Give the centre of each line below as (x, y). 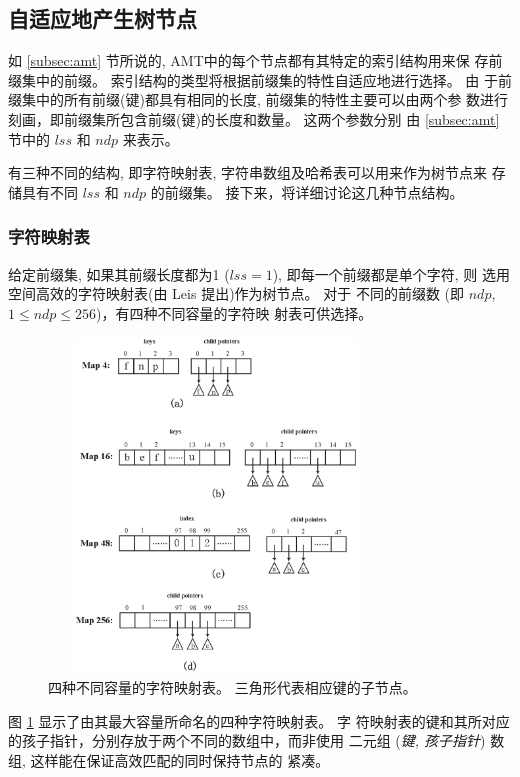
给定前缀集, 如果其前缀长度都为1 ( (119, 273)
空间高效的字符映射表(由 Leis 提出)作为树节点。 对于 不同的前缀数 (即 (236, 293)
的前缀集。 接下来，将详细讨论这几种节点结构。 (307, 191)
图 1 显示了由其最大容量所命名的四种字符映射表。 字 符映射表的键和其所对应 (259, 720)
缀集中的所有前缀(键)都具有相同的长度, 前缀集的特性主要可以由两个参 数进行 (258, 99)
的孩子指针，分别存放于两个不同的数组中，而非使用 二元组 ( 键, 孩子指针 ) (247, 740)
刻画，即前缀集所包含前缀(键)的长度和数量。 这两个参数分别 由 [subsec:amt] (254, 118)
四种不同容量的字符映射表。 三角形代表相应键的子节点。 (232, 686)
